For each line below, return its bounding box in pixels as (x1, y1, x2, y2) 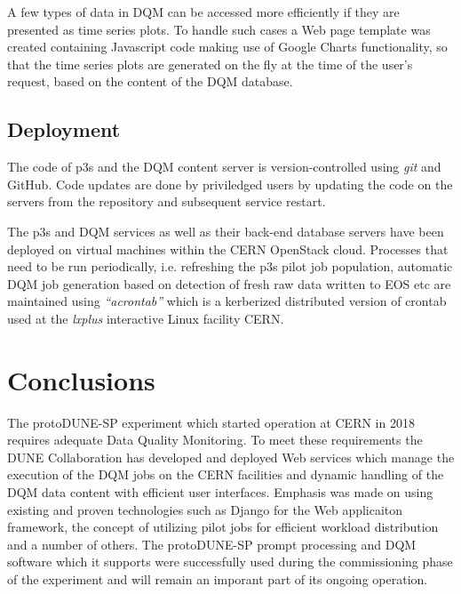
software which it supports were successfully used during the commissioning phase (7, 552, 453, 571)
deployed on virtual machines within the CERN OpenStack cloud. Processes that (7, 239, 449, 258)
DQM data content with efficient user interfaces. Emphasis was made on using (7, 483, 433, 502)
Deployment (7, 116, 121, 143)
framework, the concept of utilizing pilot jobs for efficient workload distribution (7, 518, 439, 536)
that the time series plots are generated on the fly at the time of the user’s (7, 54, 413, 73)
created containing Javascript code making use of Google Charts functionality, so (7, 37, 448, 56)
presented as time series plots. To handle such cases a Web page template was (7, 20, 431, 38)
